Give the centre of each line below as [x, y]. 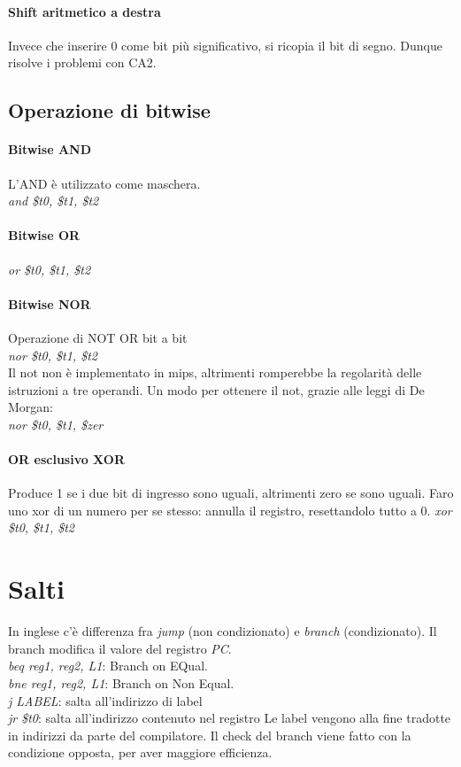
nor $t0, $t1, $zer [56, 424]
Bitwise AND [50, 149]
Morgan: [31, 407]
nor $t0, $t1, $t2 [53, 355]
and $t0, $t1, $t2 [54, 201]
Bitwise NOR [50, 303]
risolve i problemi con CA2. [82, 62]
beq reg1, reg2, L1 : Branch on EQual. [108, 666]
